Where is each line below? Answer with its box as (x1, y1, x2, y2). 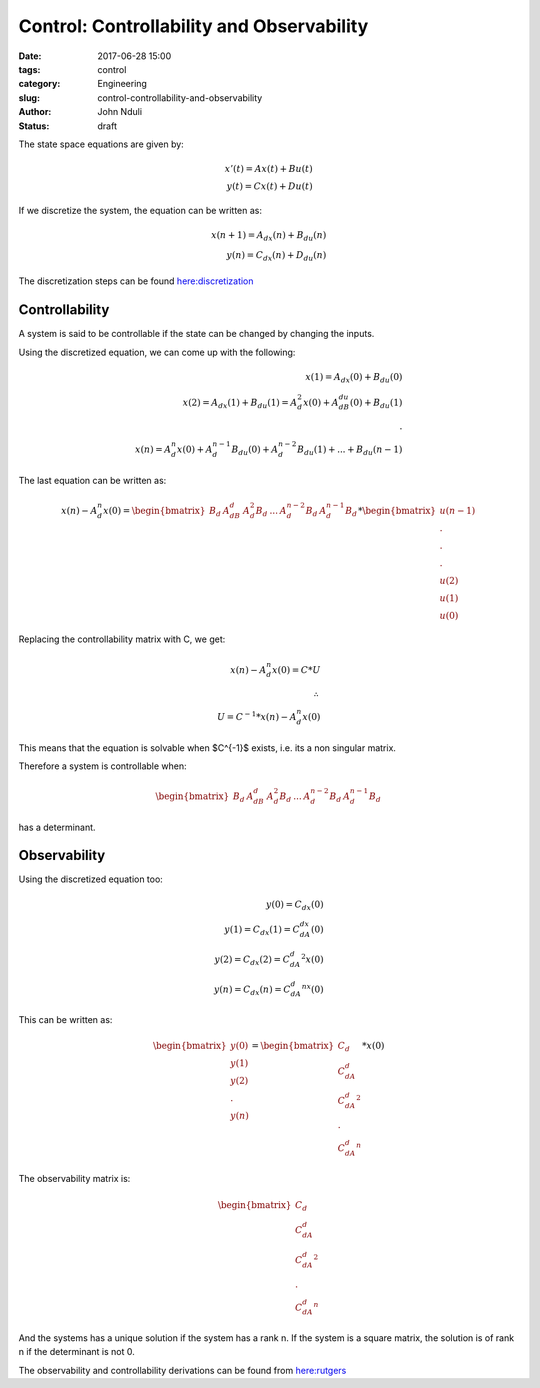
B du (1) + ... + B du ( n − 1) (296, 443, 403, 457)
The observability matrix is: (18, 1173, 131, 1185)
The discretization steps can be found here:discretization (18, 275, 254, 287)
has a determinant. (18, 821, 96, 833)
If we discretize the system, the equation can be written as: (18, 204, 262, 216)
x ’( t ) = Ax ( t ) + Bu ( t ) (224, 163, 314, 175)
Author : (18, 106, 52, 118)
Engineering (97, 78, 147, 90)
